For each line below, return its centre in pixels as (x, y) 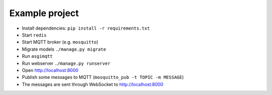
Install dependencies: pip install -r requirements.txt (86, 28)
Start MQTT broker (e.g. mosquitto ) (60, 42)
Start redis (34, 35)
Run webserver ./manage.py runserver (66, 63)
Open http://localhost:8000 (50, 70)
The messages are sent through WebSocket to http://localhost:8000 (93, 84)
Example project (44, 13)
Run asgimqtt (37, 56)
